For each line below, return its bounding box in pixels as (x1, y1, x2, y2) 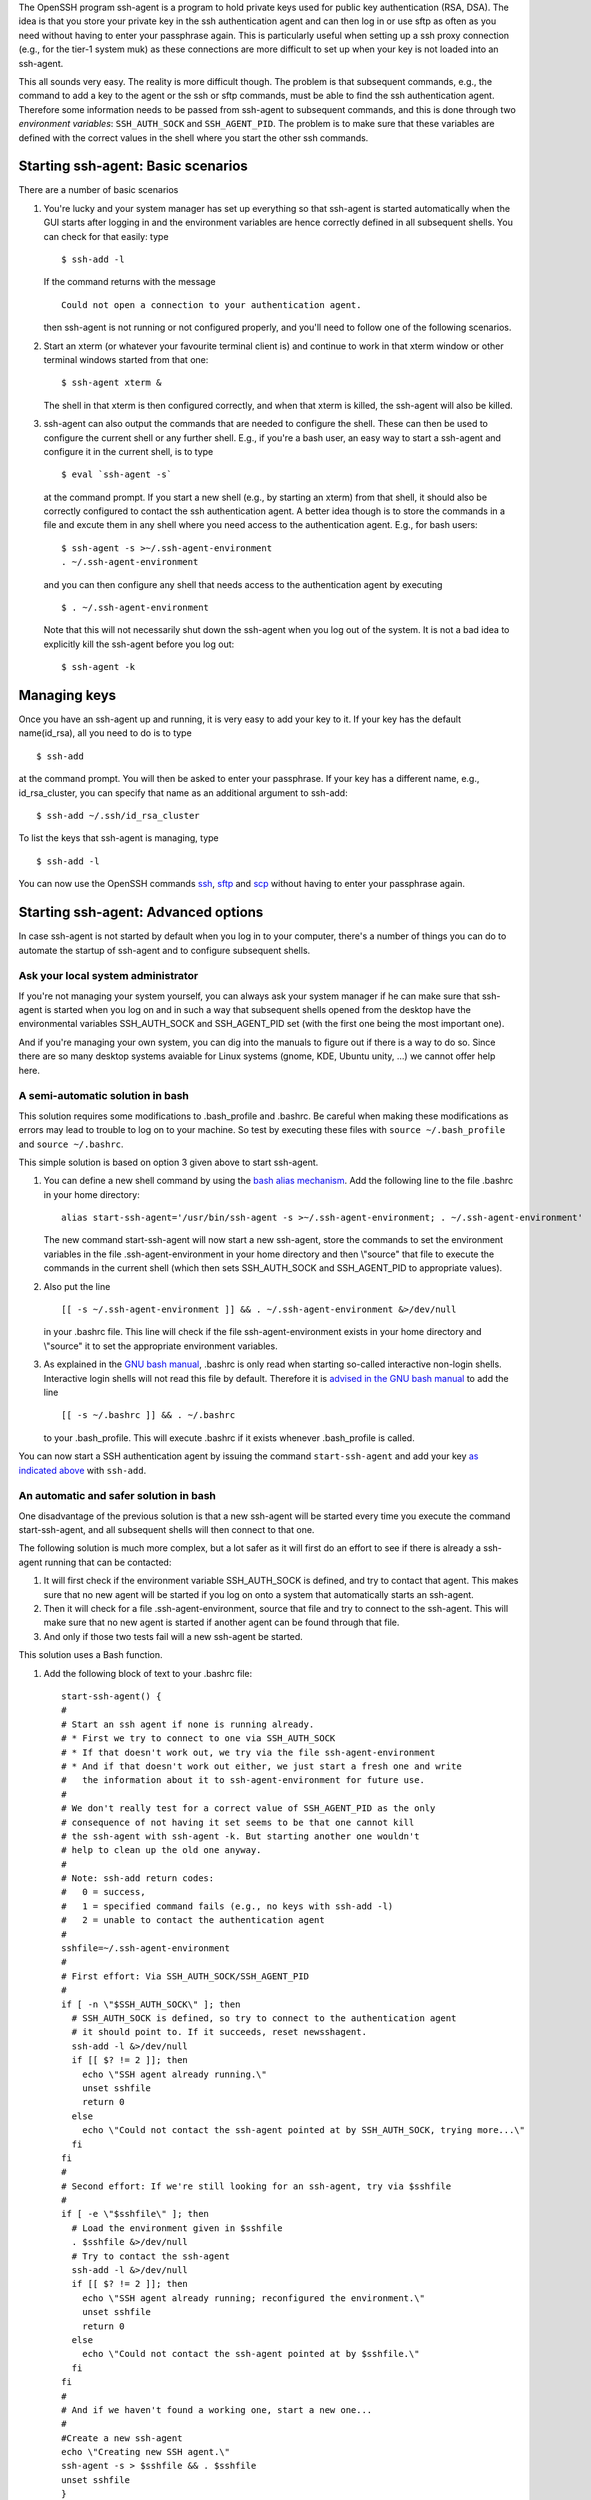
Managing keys (18, 687, 117, 704)
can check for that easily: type (43, 230, 169, 242)
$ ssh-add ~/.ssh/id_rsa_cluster (36, 810, 200, 822)
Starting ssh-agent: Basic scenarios (18, 158, 249, 175)
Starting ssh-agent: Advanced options (18, 904, 264, 921)
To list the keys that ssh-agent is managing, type (18, 832, 219, 844)
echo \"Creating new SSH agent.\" (61, 2446, 230, 2458)
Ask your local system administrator (18, 969, 199, 983)
